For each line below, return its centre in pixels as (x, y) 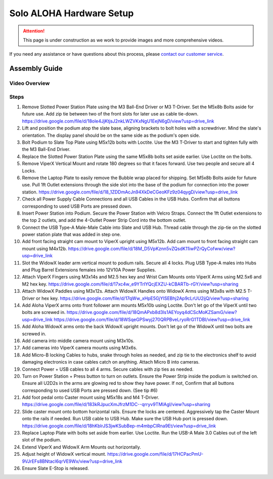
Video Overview (30, 84)
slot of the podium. (42, 440)
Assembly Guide (36, 69)
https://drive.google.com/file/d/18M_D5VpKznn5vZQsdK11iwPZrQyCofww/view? (152, 249)
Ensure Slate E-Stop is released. (56, 468)
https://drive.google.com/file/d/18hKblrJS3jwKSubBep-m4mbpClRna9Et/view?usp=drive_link (119, 426)
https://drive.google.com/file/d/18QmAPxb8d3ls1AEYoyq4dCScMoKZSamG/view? (152, 312)
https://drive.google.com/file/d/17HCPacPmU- (155, 454)
